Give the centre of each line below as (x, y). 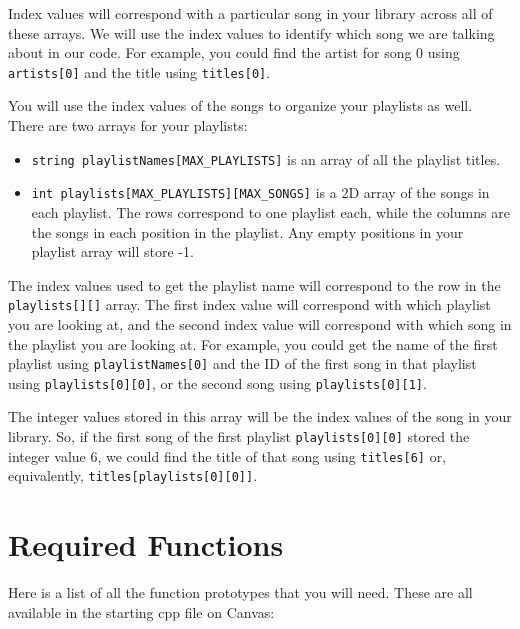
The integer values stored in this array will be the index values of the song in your (260, 416)
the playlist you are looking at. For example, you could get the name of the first (253, 343)
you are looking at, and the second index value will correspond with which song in (260, 323)
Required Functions (146, 544)
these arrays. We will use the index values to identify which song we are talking (251, 32)
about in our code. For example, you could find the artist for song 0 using (234, 52)
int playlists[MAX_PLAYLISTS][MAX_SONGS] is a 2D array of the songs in (260, 192)
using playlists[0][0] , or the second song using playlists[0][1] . (217, 382)
